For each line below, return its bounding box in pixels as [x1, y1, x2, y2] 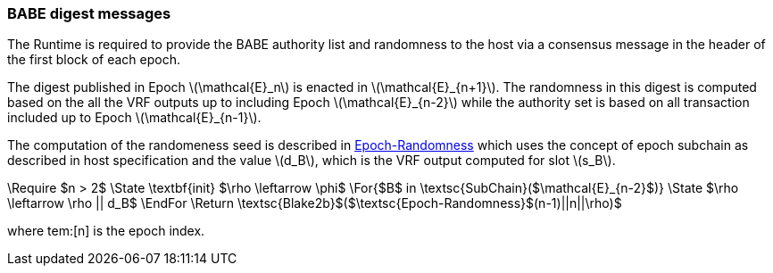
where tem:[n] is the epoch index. [7, 223, 205, 239]
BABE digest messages [7, 4, 171, 22]
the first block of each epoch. [7, 52, 181, 68]
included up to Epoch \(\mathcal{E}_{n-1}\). [7, 110, 262, 126]
